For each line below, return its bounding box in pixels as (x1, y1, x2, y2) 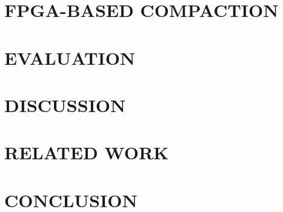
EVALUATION (4, 45, 136, 70)
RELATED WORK (4, 140, 169, 165)
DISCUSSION (4, 92, 126, 117)
